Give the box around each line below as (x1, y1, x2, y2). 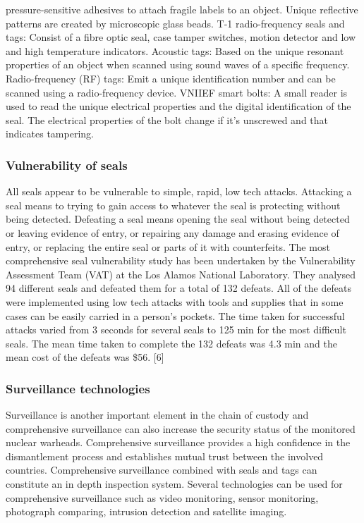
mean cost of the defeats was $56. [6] (6, 350, 164, 364)
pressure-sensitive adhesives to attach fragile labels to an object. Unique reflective (6, 2, 358, 16)
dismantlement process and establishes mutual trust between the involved (6, 448, 324, 463)
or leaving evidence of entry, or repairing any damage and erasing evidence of (6, 225, 339, 240)
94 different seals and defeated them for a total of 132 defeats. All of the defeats (6, 281, 351, 295)
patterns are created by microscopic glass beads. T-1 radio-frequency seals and (6, 16, 345, 30)
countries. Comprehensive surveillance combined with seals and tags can (6, 462, 317, 477)
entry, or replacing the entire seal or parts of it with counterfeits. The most (6, 239, 330, 254)
